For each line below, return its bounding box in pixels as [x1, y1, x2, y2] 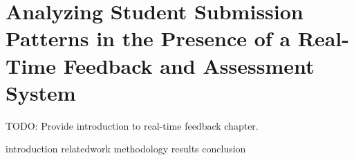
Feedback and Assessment [63, 51, 315, 79]
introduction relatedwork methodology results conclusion [6, 141, 246, 156]
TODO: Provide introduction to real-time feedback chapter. [6, 118, 259, 132]
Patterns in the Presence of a [6, 24, 291, 52]
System [6, 78, 76, 106]
